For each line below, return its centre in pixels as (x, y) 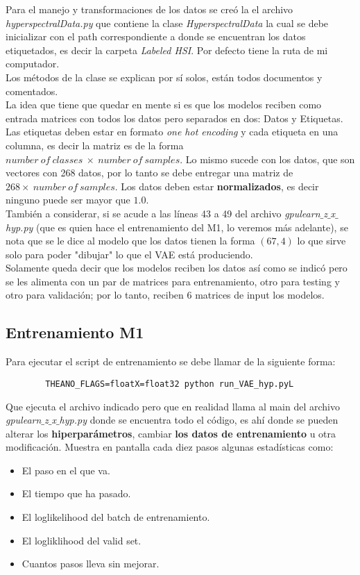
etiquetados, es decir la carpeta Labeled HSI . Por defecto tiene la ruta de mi (167, 50)
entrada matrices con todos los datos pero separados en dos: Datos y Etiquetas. (174, 118)
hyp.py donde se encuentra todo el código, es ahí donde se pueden (199, 420)
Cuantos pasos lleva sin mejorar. (91, 564)
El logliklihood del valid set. (82, 540)
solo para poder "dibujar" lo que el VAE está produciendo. (129, 254)
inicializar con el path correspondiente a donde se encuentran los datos (156, 36)
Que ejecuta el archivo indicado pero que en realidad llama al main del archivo (173, 406)
